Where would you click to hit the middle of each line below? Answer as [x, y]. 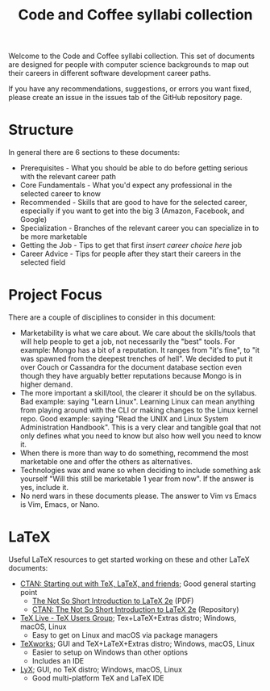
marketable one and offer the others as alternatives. [106, 462]
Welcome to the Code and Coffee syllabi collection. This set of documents [132, 56]
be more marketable [54, 237]
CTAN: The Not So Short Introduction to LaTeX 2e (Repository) [135, 609]
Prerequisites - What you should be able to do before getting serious [134, 168]
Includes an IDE [58, 661]
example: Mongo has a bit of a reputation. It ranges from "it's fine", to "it [140, 350]
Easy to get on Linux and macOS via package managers [125, 635]
